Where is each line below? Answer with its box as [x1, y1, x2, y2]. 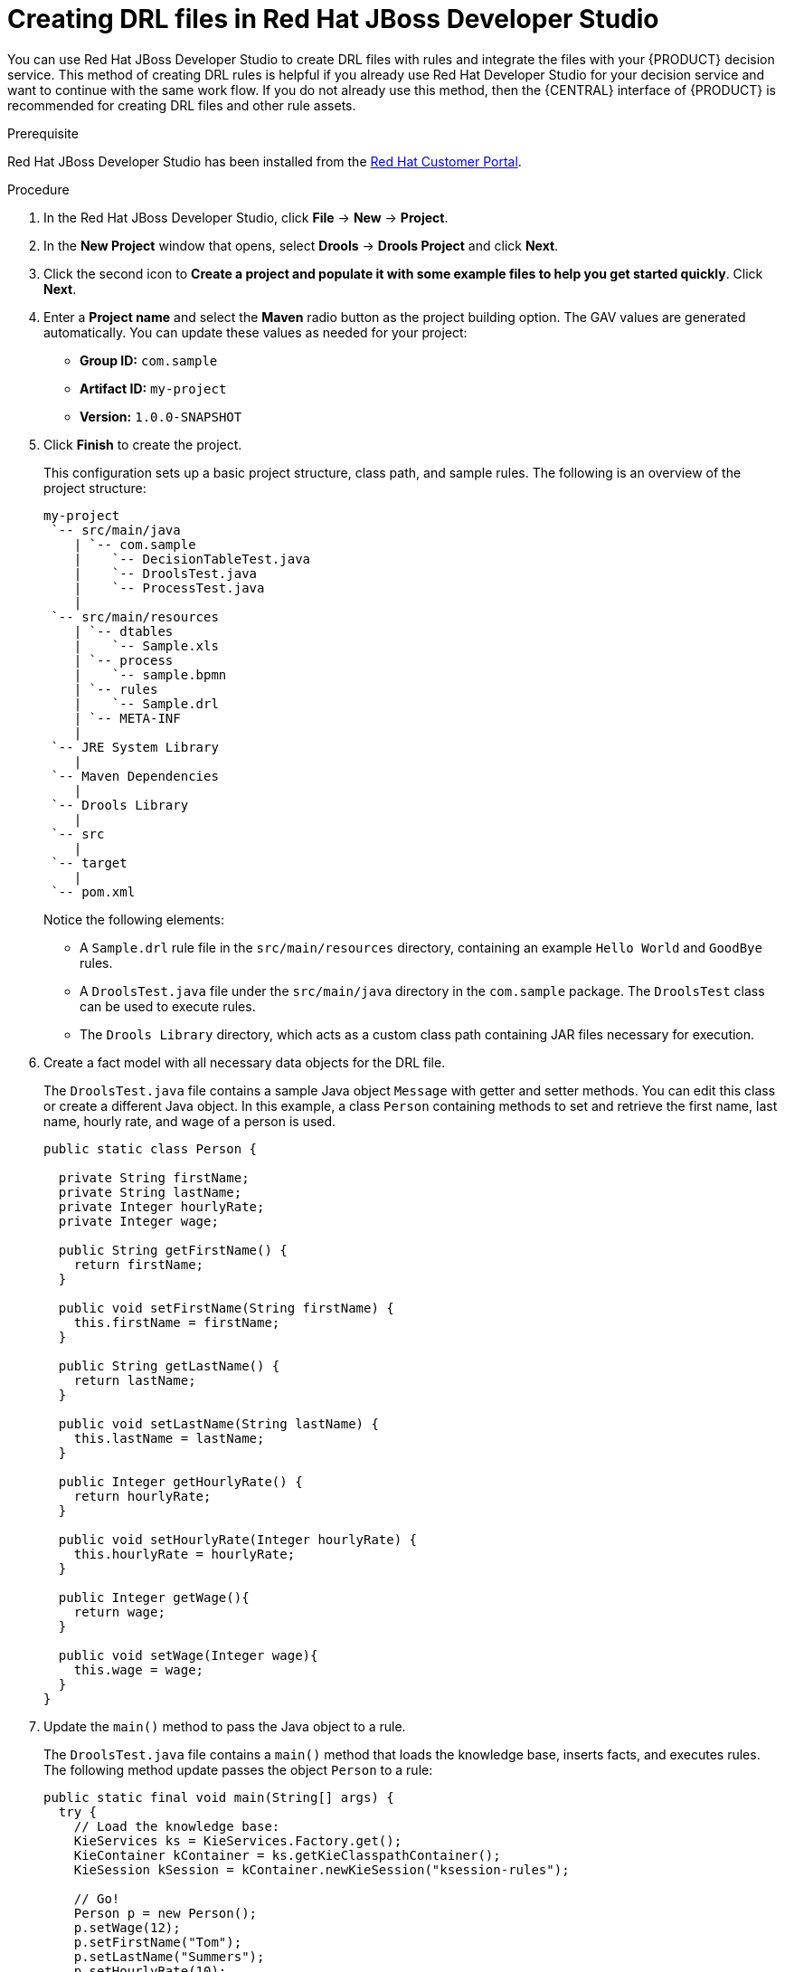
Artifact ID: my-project [80, 380, 227, 396]
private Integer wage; [58, 1213, 219, 1228]
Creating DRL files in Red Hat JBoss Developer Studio [7, 4, 659, 34]
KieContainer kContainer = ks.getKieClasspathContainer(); [73, 1847, 501, 1863]
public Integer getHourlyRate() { [58, 1474, 303, 1489]
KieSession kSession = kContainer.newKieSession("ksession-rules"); [73, 1862, 570, 1877]
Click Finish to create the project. [43, 436, 242, 452]
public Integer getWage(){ [58, 1589, 250, 1605]
